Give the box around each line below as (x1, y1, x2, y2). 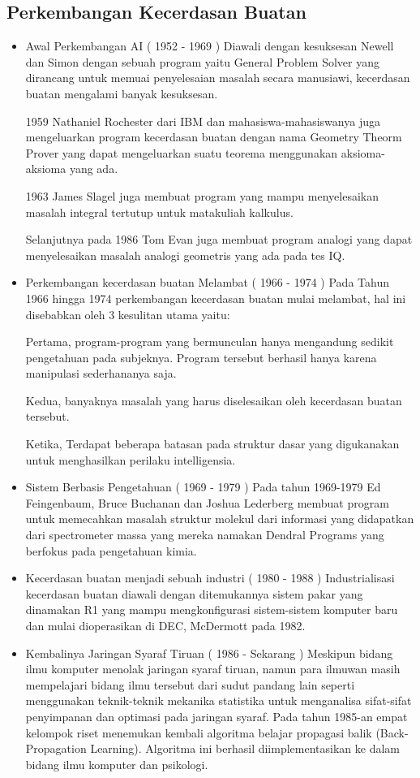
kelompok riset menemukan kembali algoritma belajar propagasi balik (25, 724, 372, 741)
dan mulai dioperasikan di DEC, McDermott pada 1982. (25, 617, 306, 634)
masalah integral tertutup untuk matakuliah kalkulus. (25, 203, 294, 220)
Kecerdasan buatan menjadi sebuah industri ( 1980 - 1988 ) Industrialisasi (25, 569, 395, 586)
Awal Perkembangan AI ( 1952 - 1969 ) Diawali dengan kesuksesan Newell (25, 37, 394, 54)
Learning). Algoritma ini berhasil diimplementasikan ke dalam (90, 740, 400, 757)
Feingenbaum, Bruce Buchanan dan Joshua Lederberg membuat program (25, 494, 389, 511)
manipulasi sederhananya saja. (25, 365, 177, 382)
